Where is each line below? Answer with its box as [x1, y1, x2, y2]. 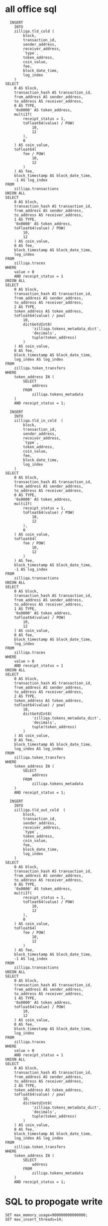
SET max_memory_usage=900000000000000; [5, 1212, 88, 1217]
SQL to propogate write [5, 1196, 103, 1207]
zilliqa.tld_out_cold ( [14, 807, 66, 812]
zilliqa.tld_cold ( [14, 28, 55, 33]
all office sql [5, 3, 57, 15]
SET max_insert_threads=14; [5, 1216, 64, 1222]
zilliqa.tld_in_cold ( [14, 418, 64, 423]
